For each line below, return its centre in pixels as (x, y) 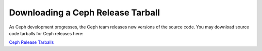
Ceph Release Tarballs (32, 42)
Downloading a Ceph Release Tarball (84, 13)
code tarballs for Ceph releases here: (46, 33)
